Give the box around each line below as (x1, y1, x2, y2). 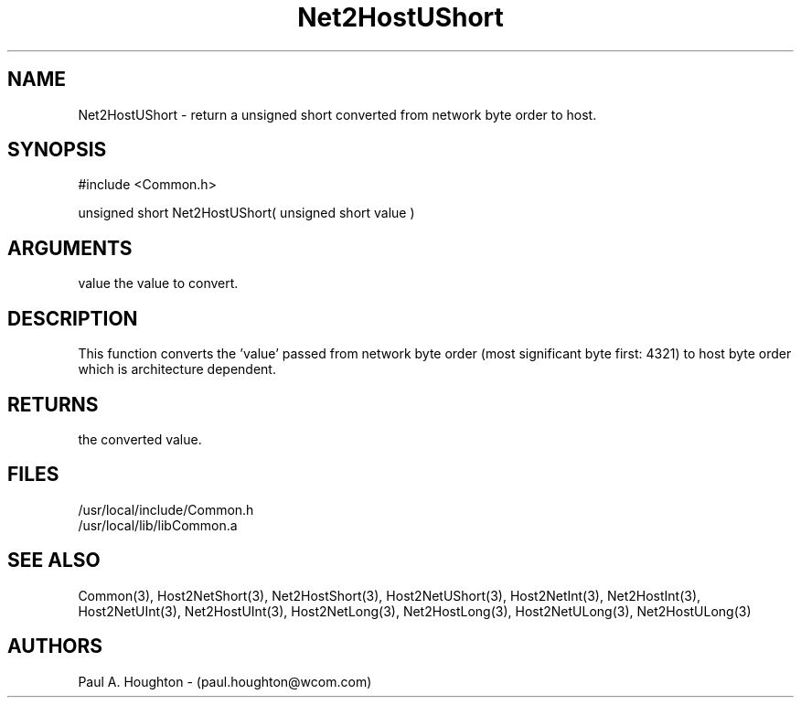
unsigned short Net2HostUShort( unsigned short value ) (78, 205, 415, 221)
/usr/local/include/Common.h (78, 501, 254, 518)
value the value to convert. (78, 275, 239, 292)
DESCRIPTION (7, 306, 138, 330)
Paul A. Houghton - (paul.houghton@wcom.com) (78, 673, 372, 689)
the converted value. (78, 431, 202, 447)
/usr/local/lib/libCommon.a (78, 517, 238, 533)
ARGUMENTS (7, 236, 133, 260)
